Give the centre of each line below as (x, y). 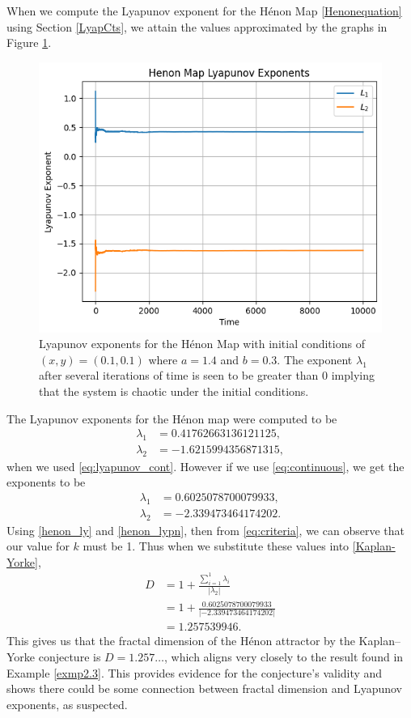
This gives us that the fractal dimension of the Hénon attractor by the (181, 641)
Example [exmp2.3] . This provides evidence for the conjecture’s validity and (195, 672)
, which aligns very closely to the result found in (284, 657)
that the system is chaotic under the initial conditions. (174, 391)
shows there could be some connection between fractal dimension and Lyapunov (205, 688)
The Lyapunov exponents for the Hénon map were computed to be (172, 418)
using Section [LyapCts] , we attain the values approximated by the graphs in (197, 26)
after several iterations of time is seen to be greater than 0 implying (207, 375)
